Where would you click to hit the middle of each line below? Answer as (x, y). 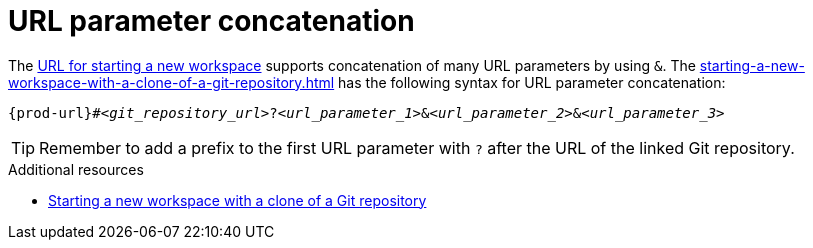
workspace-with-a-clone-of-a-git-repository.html (171, 82)
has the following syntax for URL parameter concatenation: (532, 82)
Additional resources (76, 169)
